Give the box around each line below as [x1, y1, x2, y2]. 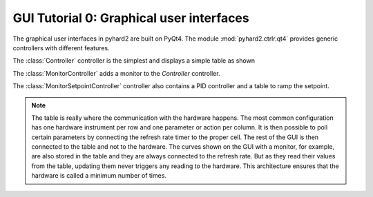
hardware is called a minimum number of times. [31, 172, 167, 180]
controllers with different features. [12, 43, 110, 52]
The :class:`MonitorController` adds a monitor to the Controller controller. [12, 69, 220, 77]
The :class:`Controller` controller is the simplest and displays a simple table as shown [12, 56, 256, 65]
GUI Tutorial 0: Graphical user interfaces [12, 10, 249, 25]
